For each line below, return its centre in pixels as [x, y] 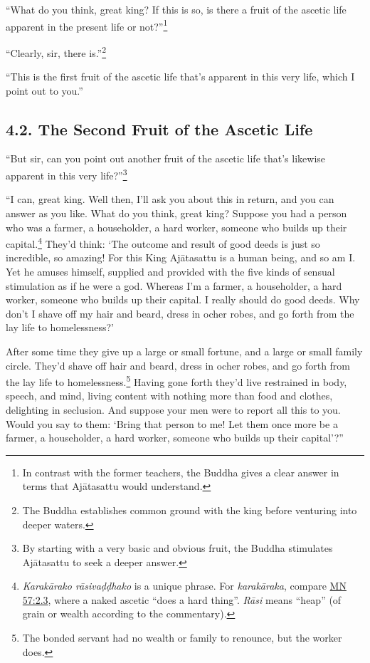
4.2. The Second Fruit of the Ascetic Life [159, 129]
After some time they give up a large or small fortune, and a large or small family [184, 351]
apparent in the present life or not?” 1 [87, 25]
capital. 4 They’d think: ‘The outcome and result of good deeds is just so [163, 242]
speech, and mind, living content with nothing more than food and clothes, [169, 396]
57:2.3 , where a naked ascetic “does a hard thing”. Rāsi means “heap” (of [182, 599]
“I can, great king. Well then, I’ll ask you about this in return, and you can [170, 199]
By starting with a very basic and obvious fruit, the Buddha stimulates [178, 548]
